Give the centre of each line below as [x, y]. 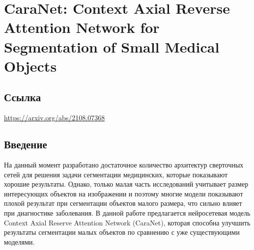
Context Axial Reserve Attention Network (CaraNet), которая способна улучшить [127, 222]
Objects [30, 66]
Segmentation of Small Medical [112, 46]
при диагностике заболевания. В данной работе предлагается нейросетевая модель [127, 212]
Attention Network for [82, 27]
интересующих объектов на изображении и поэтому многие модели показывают [124, 193]
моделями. [19, 241]
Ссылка [23, 97]
